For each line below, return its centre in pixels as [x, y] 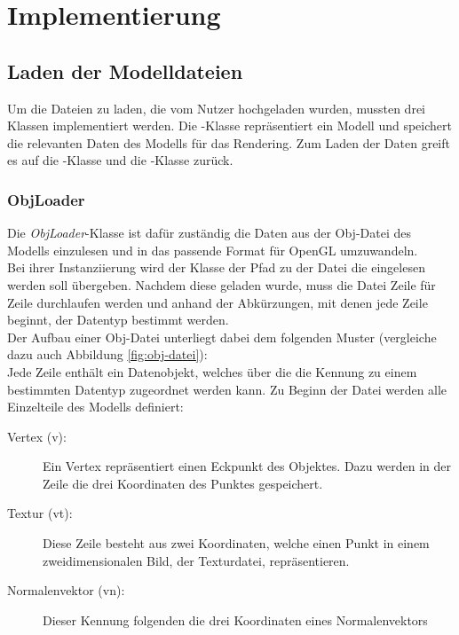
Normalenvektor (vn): [66, 590]
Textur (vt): [40, 513]
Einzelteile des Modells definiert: [95, 407]
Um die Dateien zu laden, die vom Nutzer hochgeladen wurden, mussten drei [217, 108]
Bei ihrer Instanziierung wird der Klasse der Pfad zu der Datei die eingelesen [216, 267]
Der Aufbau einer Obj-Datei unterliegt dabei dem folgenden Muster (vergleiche [222, 337]
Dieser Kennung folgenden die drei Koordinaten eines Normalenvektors [235, 619]
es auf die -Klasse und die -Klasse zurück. [120, 160]
